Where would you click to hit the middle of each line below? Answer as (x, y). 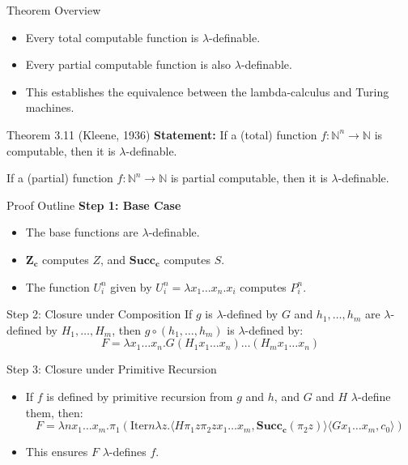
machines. (50, 107)
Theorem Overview (54, 10)
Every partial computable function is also (128, 64)
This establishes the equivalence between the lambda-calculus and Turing (207, 91)
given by (131, 286)
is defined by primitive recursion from (140, 396)
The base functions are (82, 232)
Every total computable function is (112, 37)
